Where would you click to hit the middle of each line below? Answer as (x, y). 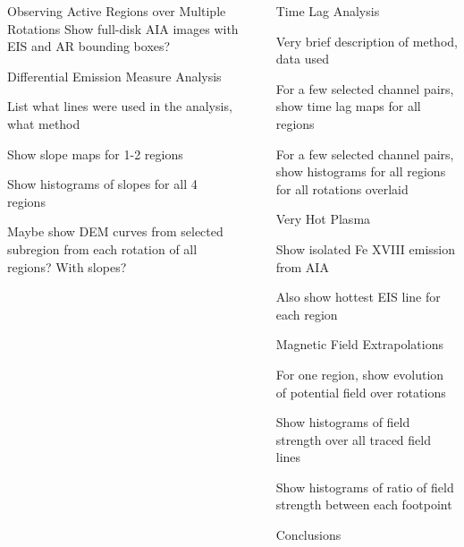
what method (44, 123)
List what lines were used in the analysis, (120, 106)
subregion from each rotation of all (102, 248)
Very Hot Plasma (323, 219)
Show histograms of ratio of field (365, 487)
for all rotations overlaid (342, 188)
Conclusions (308, 535)
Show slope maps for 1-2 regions (95, 154)
